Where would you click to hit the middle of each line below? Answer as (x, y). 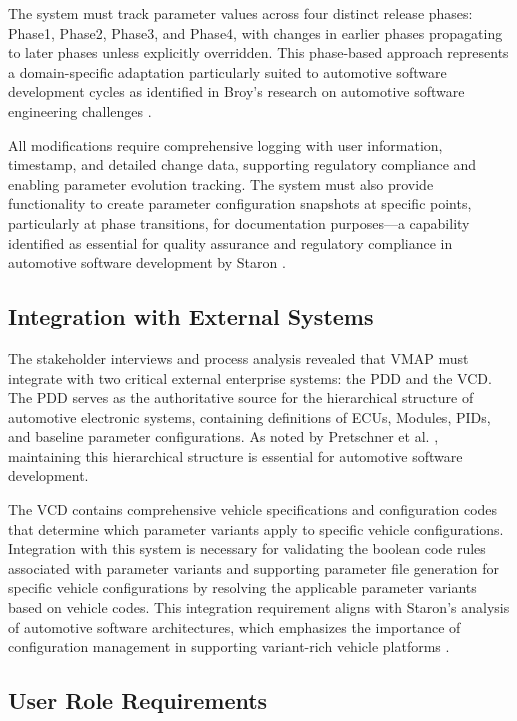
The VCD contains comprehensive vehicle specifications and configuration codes (253, 509)
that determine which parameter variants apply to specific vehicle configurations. (256, 528)
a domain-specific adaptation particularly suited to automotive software (227, 71)
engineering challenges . (80, 110)
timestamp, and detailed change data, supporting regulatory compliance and (242, 164)
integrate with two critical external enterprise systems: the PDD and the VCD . (250, 377)
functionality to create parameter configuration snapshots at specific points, (240, 203)
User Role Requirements (138, 700)
